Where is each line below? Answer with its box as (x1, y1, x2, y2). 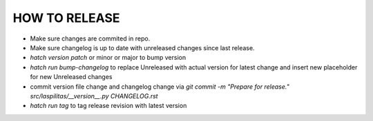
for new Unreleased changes (30, 73, 113, 81)
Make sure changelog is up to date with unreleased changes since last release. (30, 43, 255, 52)
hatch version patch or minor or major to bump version (30, 54, 186, 62)
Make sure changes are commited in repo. (30, 34, 151, 43)
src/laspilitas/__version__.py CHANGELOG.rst (30, 91, 158, 100)
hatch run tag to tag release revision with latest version (30, 102, 187, 110)
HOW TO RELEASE (12, 10, 120, 25)
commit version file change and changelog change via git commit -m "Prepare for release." (30, 82, 289, 91)
